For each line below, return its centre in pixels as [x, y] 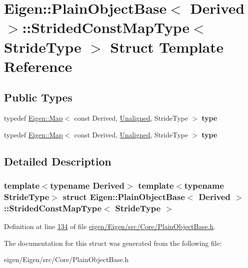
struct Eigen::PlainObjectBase [124, 196]
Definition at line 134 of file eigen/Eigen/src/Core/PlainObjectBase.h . [110, 226]
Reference [38, 66]
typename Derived [87, 185]
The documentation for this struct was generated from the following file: [113, 243]
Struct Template [167, 47]
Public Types [38, 97]
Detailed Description [58, 161]
